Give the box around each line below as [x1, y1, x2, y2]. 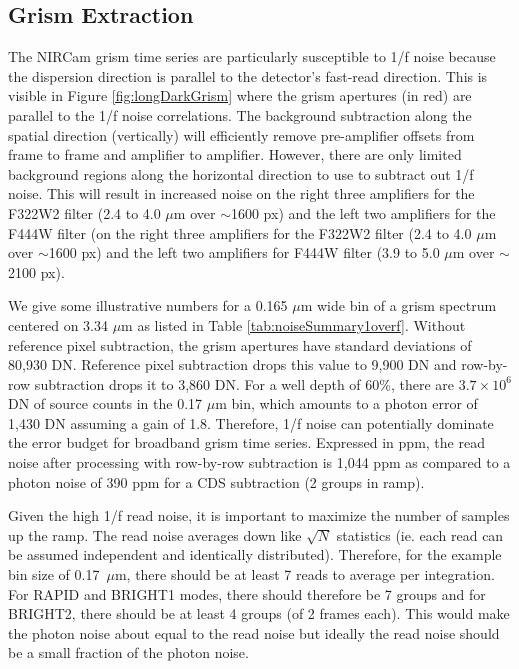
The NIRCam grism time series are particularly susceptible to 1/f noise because [8, 46, 496, 67]
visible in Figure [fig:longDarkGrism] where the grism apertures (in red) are [8, 85, 472, 106]
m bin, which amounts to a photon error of [215, 393, 478, 414]
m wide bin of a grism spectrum [300, 295, 497, 316]
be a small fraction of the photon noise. [8, 642, 249, 663]
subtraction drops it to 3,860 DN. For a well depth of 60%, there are [34, 373, 455, 394]
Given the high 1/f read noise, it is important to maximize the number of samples [8, 505, 510, 526]
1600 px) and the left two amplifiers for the [230, 202, 496, 223]
